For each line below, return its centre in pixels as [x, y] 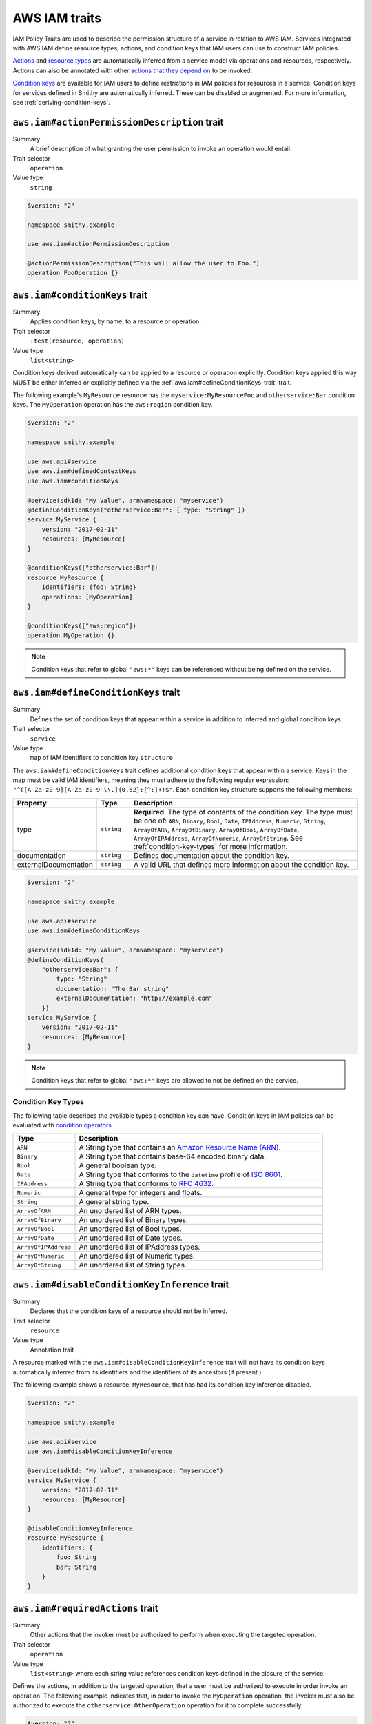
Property [32, 803]
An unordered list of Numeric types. [137, 1256]
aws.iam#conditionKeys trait [80, 295]
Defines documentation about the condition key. [211, 855]
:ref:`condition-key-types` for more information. [210, 846]
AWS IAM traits [57, 18]
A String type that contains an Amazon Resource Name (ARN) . [180, 1147]
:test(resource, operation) [77, 341]
